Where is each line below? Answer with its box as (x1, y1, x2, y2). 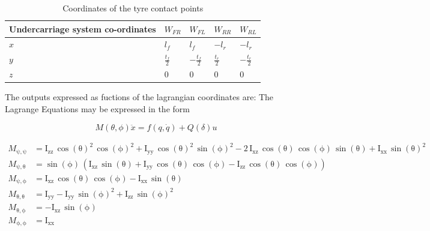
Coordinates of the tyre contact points (62, 2, 204, 14)
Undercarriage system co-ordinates (9, 22, 156, 35)
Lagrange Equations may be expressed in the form (5, 103, 190, 115)
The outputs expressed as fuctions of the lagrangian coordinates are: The (5, 91, 274, 103)
